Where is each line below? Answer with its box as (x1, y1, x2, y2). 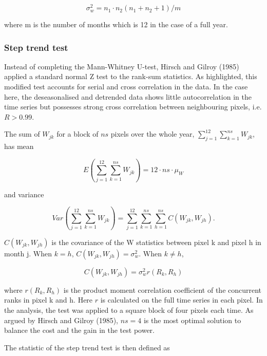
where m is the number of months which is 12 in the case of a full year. (4, 19, 228, 30)
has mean (4, 141, 34, 152)
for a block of (56, 128, 99, 139)
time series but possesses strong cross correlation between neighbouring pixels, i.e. (4, 101, 262, 112)
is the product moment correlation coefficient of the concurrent (63, 284, 262, 295)
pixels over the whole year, (110, 128, 195, 139)
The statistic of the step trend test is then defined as (4, 342, 170, 352)
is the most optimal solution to (143, 314, 241, 325)
